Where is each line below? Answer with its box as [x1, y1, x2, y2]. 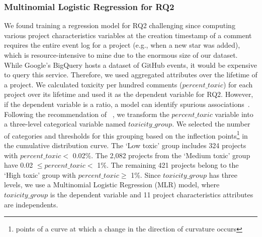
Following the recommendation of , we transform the [4, 108, 169, 119]
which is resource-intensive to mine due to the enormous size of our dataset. [4, 50, 238, 60]
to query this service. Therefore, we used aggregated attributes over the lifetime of [4, 69, 257, 80]
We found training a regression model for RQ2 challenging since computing [4, 20, 235, 31]
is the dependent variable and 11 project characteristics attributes [50, 189, 253, 199]
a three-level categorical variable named [4, 118, 126, 129]
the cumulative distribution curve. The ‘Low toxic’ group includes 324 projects [4, 140, 246, 150]
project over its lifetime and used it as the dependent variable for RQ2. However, [4, 89, 253, 99]
